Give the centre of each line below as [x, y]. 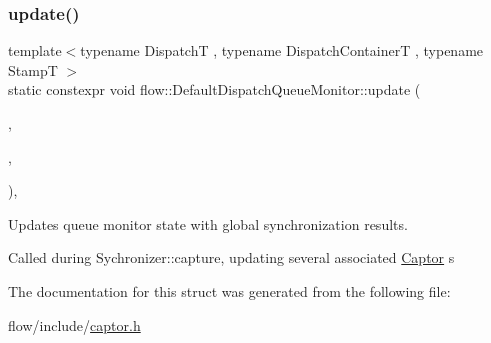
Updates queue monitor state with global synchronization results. [208, 223]
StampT [33, 69]
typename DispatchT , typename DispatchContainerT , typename [282, 50]
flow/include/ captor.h [74, 324]
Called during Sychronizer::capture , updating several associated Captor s [231, 257]
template [35, 50]
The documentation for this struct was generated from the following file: [229, 290]
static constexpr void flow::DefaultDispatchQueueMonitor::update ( [214, 89]
